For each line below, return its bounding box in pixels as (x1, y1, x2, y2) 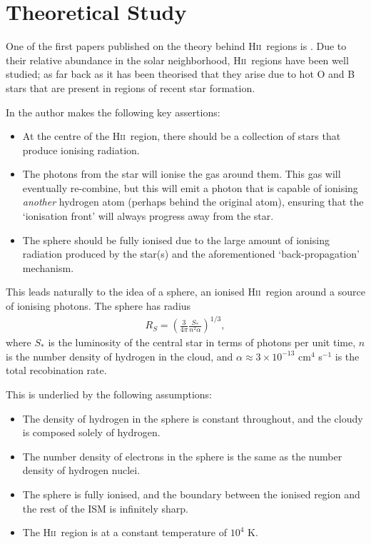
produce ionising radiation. (22, 142, 140, 157)
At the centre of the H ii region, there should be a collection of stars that (22, 129, 341, 143)
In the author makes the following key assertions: (6, 104, 220, 119)
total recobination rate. (6, 363, 107, 378)
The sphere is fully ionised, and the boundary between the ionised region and (22, 486, 360, 501)
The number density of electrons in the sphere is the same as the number (22, 448, 342, 463)
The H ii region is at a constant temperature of (22, 525, 228, 540)
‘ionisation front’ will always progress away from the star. (22, 208, 274, 223)
